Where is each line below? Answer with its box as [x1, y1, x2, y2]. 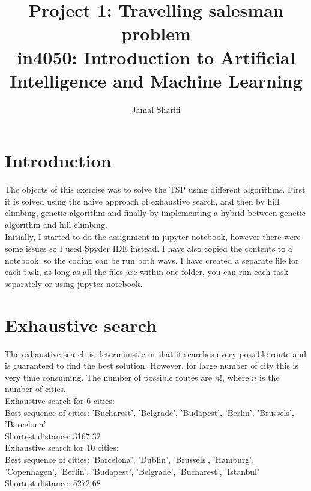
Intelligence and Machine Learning [10, 68, 303, 92]
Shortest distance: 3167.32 [5, 429, 101, 442]
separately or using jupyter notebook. [5, 277, 143, 289]
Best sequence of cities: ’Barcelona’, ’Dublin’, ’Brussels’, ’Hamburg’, [5, 453, 255, 466]
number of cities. [5, 382, 67, 395]
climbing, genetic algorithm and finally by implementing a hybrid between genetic [5, 206, 306, 219]
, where [222, 370, 249, 383]
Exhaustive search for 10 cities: [5, 441, 119, 454]
